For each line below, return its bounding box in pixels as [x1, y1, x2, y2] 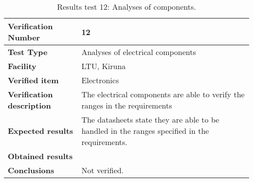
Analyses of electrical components [81, 46, 196, 57]
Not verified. [81, 164, 124, 176]
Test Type [8, 46, 48, 57]
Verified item [8, 74, 59, 86]
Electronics [81, 74, 119, 86]
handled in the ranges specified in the [81, 125, 209, 136]
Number [8, 32, 40, 43]
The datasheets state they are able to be [81, 114, 219, 125]
